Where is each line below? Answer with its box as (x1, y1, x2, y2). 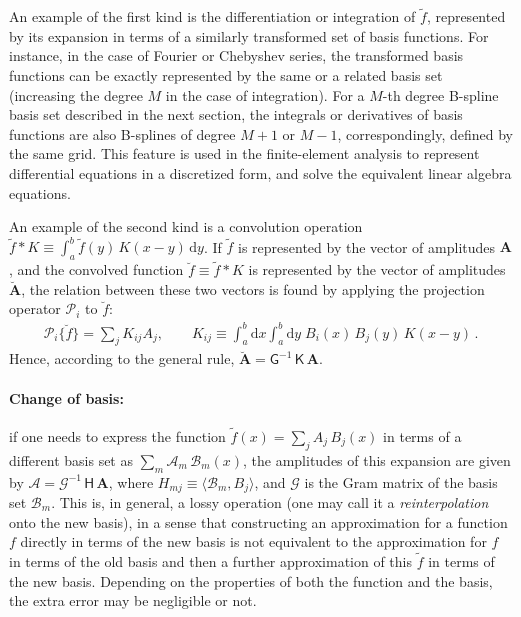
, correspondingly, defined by (337, 123, 514, 144)
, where (108, 471, 154, 492)
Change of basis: (9, 387, 124, 408)
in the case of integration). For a (165, 84, 365, 105)
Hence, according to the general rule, (9, 348, 235, 369)
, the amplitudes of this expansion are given (243, 449, 511, 470)
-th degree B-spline (382, 84, 499, 105)
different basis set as (9, 449, 133, 470)
